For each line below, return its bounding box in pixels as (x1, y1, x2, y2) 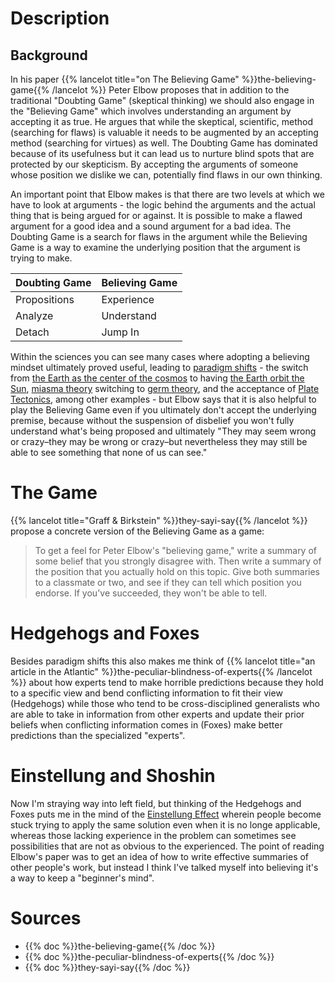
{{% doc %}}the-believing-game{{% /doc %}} (24, 940, 216, 952)
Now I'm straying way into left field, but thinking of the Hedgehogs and (10, 797, 302, 809)
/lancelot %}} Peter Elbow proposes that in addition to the (51, 84, 290, 96)
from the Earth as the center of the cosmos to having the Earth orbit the (10, 372, 305, 384)
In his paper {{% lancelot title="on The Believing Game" (10, 73, 240, 85)
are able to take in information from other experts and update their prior (10, 708, 305, 720)
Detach (15, 325, 50, 339)
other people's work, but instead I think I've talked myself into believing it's (10, 861, 319, 873)
